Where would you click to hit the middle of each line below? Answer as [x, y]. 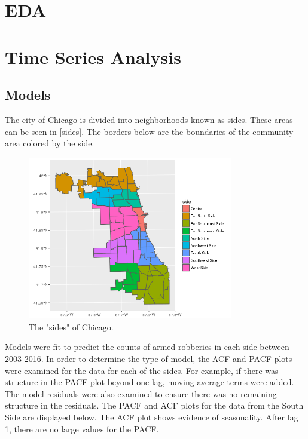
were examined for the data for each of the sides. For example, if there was [142, 370]
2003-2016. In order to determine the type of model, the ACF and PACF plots [149, 359]
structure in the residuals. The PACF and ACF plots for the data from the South [154, 405]
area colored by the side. [50, 143]
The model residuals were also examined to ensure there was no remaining [141, 393]
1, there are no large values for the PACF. [82, 429]
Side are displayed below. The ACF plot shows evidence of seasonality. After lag [152, 417]
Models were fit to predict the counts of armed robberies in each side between [147, 347]
